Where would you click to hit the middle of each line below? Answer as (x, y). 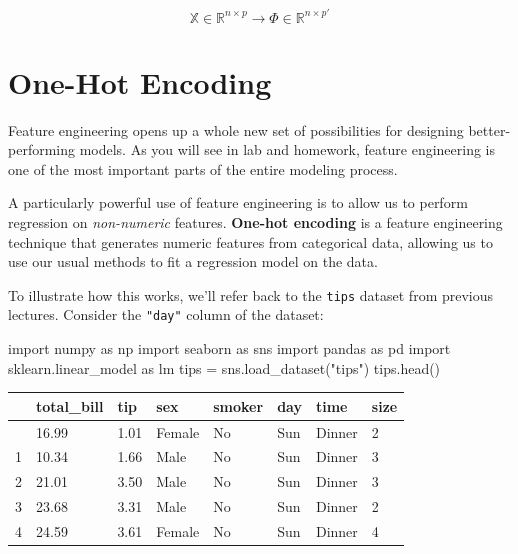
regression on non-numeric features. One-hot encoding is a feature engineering (255, 222)
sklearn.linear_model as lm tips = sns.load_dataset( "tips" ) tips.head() (224, 367)
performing (41, 149)
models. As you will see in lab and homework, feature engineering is (287, 149)
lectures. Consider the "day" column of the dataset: (166, 314)
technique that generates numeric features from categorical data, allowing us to (250, 241)
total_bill (70, 405)
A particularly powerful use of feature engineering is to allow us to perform (238, 202)
